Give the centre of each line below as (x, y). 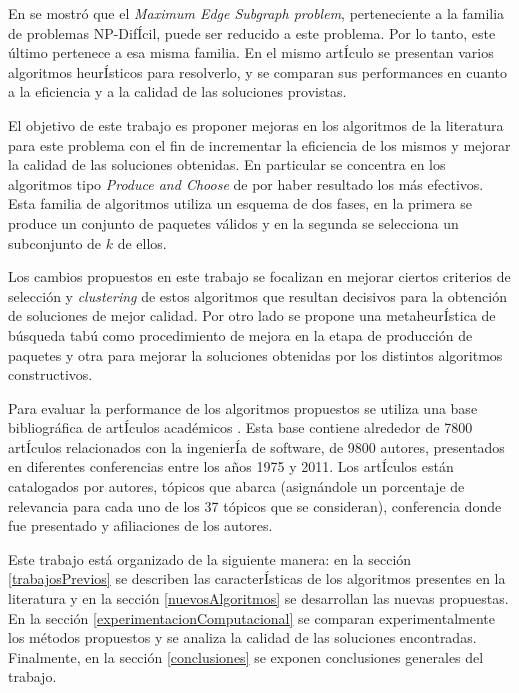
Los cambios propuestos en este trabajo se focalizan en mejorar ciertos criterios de (259, 276)
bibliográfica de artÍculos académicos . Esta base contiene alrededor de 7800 (240, 427)
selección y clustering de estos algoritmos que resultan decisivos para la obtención (257, 295)
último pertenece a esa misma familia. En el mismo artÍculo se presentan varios (251, 52)
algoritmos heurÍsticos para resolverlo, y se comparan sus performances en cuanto (258, 71)
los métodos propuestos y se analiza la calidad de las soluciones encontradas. (242, 637)
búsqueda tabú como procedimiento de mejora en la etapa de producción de (240, 334)
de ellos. (142, 242)
